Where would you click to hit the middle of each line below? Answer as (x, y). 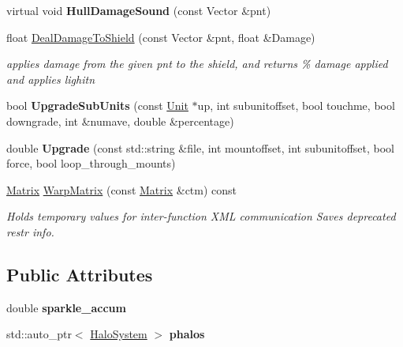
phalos (187, 334)
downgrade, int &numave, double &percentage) (120, 121)
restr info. (30, 231)
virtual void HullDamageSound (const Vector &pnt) (139, 10)
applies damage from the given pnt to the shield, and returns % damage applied (197, 64)
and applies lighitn (50, 79)
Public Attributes (80, 274)
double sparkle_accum (66, 307)
